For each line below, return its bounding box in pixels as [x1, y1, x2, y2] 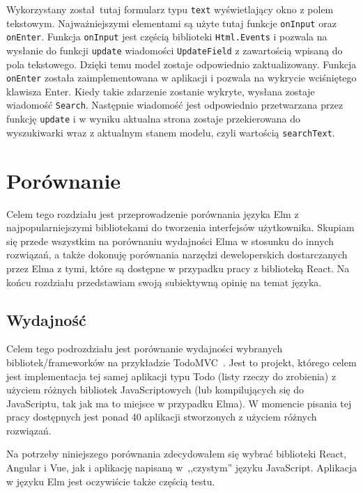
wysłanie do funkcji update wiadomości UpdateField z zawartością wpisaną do [6, 42, 343, 57]
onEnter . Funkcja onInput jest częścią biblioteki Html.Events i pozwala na [6, 29, 327, 44]
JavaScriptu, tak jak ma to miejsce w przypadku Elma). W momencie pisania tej [6, 396, 352, 410]
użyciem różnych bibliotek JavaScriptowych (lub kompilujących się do [6, 382, 304, 397]
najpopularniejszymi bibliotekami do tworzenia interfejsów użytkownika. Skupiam [6, 220, 355, 235]
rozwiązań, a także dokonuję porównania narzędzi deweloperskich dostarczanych [6, 247, 348, 262]
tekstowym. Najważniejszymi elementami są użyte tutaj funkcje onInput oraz [6, 15, 337, 30]
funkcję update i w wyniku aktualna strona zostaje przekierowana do [6, 111, 301, 126]
